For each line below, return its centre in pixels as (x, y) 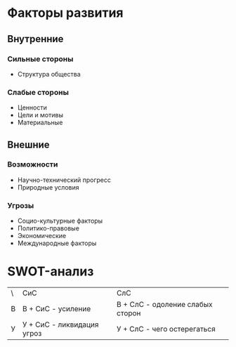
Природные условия (48, 187)
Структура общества (49, 74)
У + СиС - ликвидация (60, 325)
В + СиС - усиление (57, 309)
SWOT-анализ (51, 271)
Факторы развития (66, 13)
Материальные (40, 123)
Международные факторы (57, 243)
